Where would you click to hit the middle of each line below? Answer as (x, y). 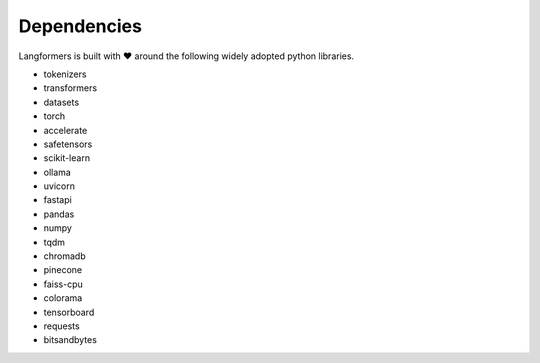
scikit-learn (66, 158)
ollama (57, 172)
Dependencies (80, 26)
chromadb (64, 256)
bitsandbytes (70, 340)
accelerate (65, 130)
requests (61, 326)
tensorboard (69, 312)
